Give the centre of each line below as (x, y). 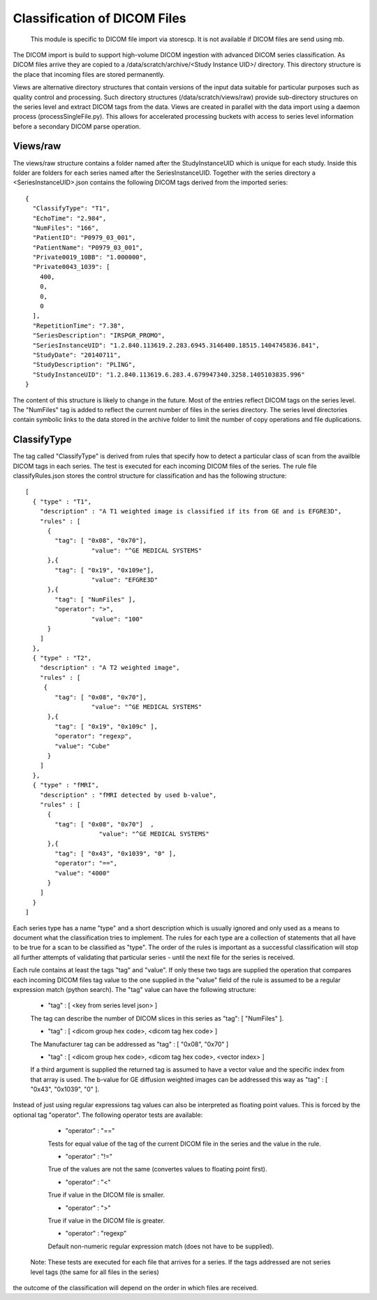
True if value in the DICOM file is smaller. (106, 1195)
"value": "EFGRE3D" (125, 579)
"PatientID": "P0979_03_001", (84, 238)
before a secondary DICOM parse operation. (77, 126)
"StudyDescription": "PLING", (84, 365)
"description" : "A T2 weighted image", (110, 668)
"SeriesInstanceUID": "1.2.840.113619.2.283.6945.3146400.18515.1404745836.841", (176, 345)
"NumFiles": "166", (66, 228)
